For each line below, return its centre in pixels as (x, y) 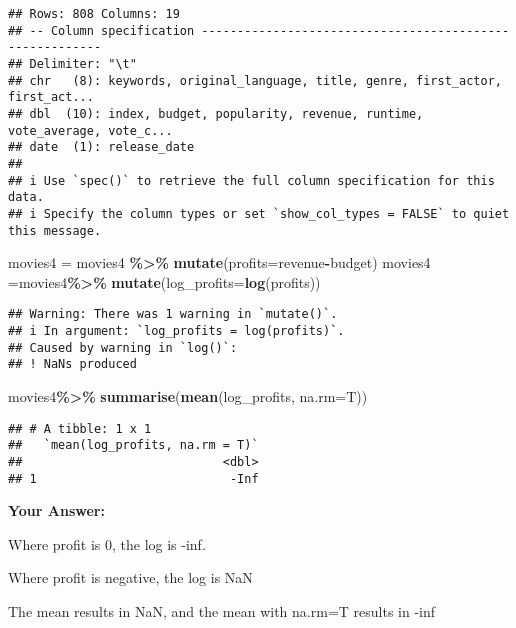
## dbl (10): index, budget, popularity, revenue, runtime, (216, 113)
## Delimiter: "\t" (72, 63)
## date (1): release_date (101, 147)
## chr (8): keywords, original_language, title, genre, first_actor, (255, 80)
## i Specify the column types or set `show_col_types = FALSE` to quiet (259, 213)
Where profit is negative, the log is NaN (130, 577)
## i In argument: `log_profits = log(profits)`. (176, 331)
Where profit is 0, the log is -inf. (107, 543)
